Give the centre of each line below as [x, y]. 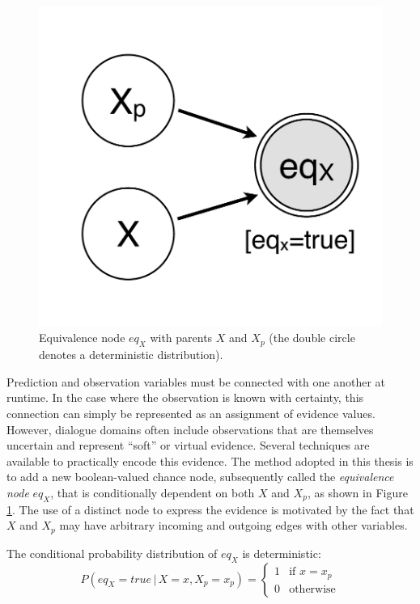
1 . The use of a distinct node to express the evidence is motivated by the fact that [210, 509]
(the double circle [312, 338]
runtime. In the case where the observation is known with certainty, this [185, 397]
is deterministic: [282, 553]
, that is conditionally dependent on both [153, 492]
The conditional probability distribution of [112, 553]
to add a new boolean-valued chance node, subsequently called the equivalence [200, 477]
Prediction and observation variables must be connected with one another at [196, 381]
